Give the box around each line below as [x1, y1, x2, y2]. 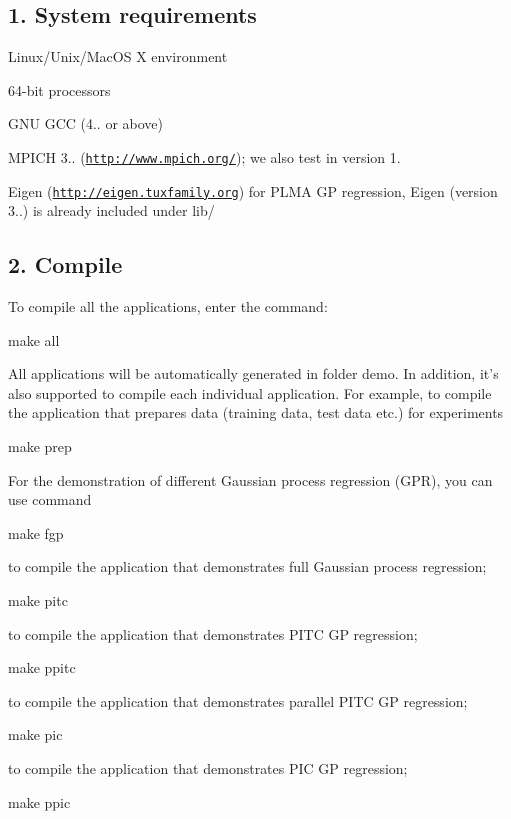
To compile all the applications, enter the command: [8, 296, 328, 317]
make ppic [8, 791, 71, 812]
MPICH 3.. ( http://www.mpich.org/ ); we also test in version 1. [8, 146, 401, 167]
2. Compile [8, 249, 123, 280]
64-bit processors [8, 79, 111, 100]
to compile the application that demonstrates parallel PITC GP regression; [8, 690, 468, 711]
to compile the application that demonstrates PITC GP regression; [8, 623, 418, 644]
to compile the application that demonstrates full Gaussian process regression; [8, 556, 487, 577]
